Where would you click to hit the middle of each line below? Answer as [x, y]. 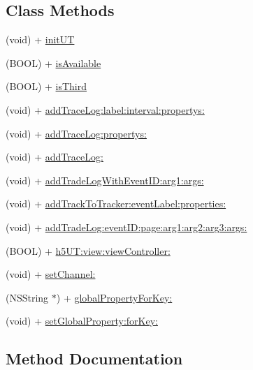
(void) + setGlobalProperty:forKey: [82, 321]
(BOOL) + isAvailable [53, 62]
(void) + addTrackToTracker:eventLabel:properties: [116, 203]
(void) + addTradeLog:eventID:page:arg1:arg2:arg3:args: [127, 227]
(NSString [27, 297]
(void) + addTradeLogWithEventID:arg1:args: [105, 180]
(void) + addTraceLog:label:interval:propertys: [105, 109]
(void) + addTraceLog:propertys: [76, 133]
